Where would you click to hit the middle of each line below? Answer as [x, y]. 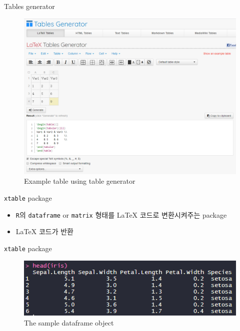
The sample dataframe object [69, 322]
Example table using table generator [80, 181]
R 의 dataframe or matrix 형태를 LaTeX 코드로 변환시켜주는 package [121, 214]
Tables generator [29, 6]
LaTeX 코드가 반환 [44, 231]
